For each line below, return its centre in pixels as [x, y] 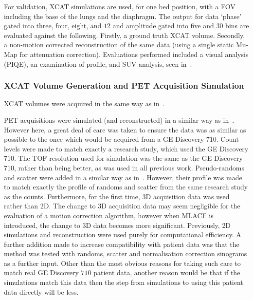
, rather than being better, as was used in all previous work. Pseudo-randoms [129, 167]
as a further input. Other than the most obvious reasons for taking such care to [122, 263]
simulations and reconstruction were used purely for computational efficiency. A [123, 234]
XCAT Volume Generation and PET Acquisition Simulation [124, 85]
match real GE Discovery [41, 272]
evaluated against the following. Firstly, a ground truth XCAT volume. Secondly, [125, 35]
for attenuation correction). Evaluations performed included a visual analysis [134, 54]
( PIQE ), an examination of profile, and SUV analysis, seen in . [98, 64]
